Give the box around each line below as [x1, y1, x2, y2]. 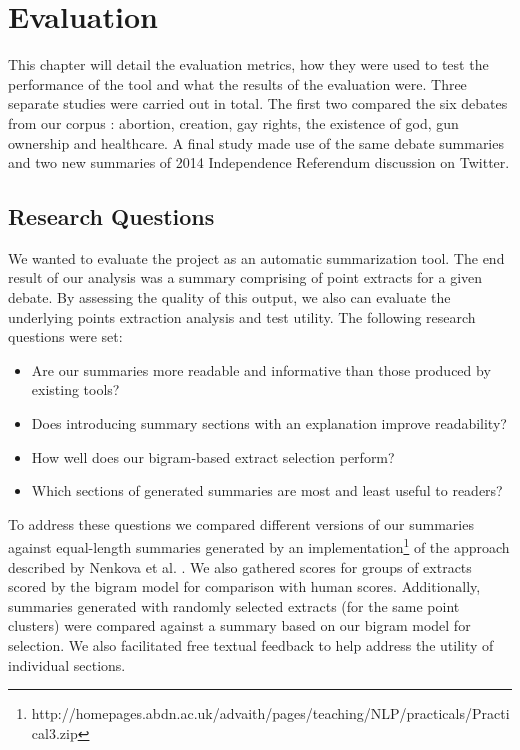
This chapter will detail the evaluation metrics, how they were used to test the [8, 54, 489, 75]
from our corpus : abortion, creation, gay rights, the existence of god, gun [8, 112, 459, 133]
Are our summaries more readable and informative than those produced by [31, 359, 491, 380]
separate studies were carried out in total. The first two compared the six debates [8, 93, 508, 114]
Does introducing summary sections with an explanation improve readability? [31, 413, 507, 434]
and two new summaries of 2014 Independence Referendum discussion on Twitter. [8, 152, 510, 173]
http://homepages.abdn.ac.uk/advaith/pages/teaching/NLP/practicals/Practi [31, 703, 510, 724]
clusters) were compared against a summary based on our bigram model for [8, 615, 471, 636]
